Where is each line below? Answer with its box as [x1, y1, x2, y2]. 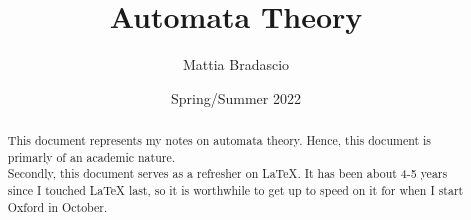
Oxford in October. [7, 198, 108, 215]
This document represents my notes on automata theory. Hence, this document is [7, 132, 432, 149]
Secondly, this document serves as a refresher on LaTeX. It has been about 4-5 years [7, 165, 448, 182]
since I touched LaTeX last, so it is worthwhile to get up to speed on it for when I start [7, 182, 464, 199]
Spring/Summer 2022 [171, 87, 301, 108]
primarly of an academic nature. [7, 148, 176, 165]
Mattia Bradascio [182, 54, 290, 75]
